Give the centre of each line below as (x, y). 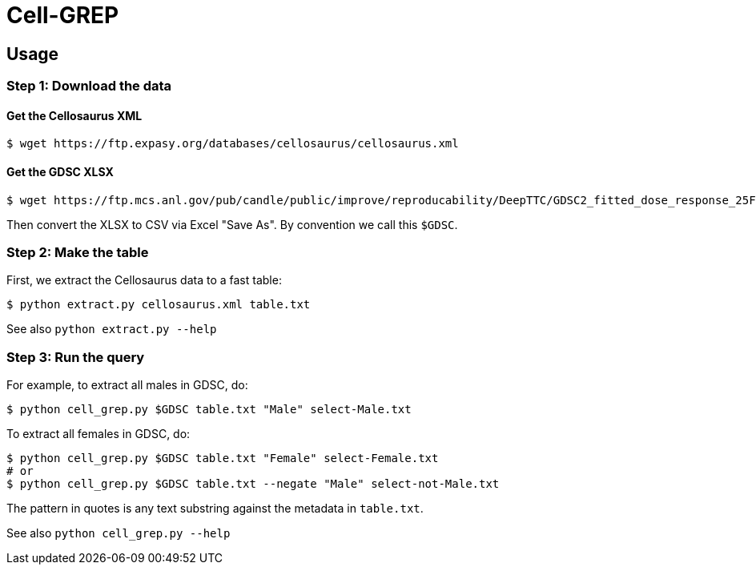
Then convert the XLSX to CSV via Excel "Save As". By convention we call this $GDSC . (232, 224)
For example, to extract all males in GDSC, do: (127, 385)
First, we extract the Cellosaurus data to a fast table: (144, 280)
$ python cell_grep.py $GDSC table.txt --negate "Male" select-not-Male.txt (253, 484)
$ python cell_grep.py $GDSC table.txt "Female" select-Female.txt (223, 458)
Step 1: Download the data (89, 86)
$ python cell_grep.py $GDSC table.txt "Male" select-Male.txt (209, 410)
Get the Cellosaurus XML (74, 115)
